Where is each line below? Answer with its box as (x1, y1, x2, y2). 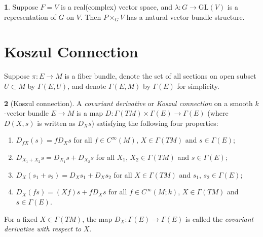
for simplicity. (177, 80, 219, 91)
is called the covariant (185, 213, 254, 224)
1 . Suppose (4, 2, 38, 12)
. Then (80, 11, 101, 22)
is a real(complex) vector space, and (61, 2, 172, 12)
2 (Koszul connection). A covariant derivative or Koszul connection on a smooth (4, 97, 253, 108)
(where (207, 108, 229, 118)
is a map (76, 108, 103, 118)
